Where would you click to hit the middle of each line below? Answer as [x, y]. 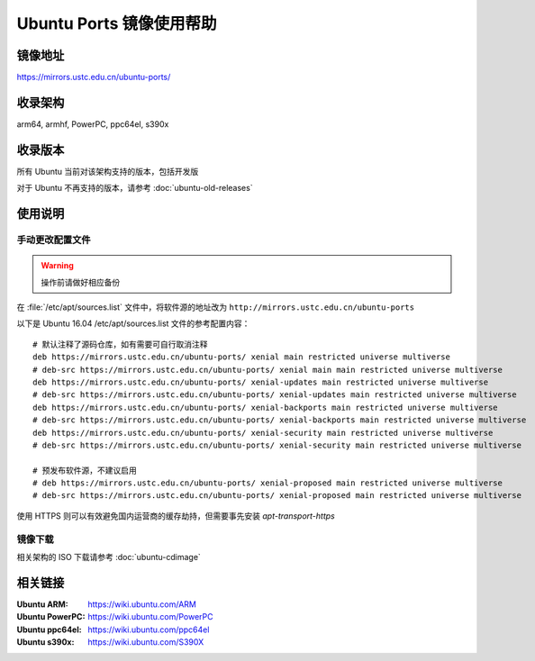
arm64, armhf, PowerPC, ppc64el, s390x [93, 124]
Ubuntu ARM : [43, 604]
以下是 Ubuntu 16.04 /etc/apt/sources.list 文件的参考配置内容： [133, 323]
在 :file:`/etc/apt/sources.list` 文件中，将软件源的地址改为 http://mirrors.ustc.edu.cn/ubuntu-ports [215, 307]
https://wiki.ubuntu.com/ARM [142, 604]
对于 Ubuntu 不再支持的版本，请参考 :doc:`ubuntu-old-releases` [135, 188]
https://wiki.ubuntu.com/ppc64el [149, 629]
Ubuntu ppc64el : [49, 629]
